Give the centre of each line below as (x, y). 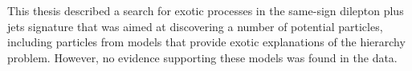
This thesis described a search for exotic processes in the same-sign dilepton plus (206, 10)
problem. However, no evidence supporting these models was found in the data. (202, 57)
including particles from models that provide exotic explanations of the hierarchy (206, 42)
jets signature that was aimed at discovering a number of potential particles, (195, 26)
